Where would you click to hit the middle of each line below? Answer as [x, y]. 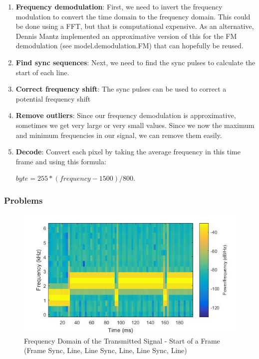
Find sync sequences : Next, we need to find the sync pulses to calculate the [135, 62]
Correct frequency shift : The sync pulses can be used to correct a [121, 89]
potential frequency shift [53, 98]
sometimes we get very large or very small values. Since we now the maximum [135, 125]
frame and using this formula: [61, 161]
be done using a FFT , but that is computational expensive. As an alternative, [135, 26]
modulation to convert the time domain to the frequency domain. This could [133, 16]
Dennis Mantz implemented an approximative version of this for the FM [126, 36]
